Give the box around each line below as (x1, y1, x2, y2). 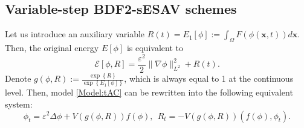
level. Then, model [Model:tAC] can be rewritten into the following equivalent (5, 86, 293, 99)
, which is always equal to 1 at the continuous (124, 72, 294, 85)
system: (5, 97, 33, 110)
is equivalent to (126, 41, 183, 53)
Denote (5, 72, 31, 85)
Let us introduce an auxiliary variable (5, 28, 145, 40)
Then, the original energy (5, 41, 99, 53)
